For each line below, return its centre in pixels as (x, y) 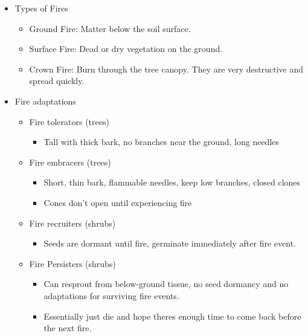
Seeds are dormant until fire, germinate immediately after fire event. (170, 243)
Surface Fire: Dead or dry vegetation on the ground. (126, 49)
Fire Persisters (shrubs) (72, 263)
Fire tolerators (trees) (69, 121)
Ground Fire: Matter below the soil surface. (110, 28)
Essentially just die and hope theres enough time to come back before (172, 316)
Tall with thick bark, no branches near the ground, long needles (162, 142)
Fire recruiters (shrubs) (72, 223)
